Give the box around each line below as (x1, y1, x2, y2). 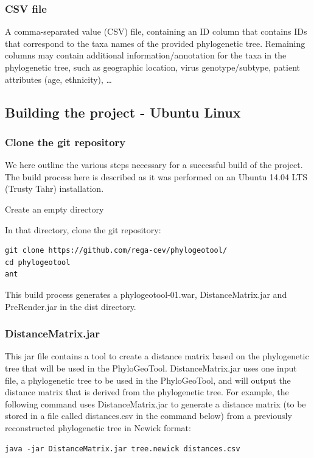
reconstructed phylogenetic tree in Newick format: (5, 421, 191, 434)
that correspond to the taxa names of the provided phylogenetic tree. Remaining (5, 37, 305, 49)
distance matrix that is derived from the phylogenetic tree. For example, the (5, 386, 289, 398)
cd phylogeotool (5, 258, 71, 267)
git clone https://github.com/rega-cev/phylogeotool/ (5, 246, 228, 255)
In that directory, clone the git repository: (5, 223, 161, 236)
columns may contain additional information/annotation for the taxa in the (5, 49, 287, 62)
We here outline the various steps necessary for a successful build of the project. (5, 158, 303, 171)
